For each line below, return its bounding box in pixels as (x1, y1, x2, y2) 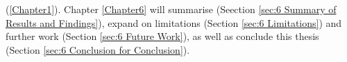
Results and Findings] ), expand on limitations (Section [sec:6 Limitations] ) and (6, 15, 342, 30)
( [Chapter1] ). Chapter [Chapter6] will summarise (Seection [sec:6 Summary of (6, 2, 337, 16)
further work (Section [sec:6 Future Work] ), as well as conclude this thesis (6, 29, 319, 43)
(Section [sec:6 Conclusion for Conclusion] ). (6, 42, 190, 56)
